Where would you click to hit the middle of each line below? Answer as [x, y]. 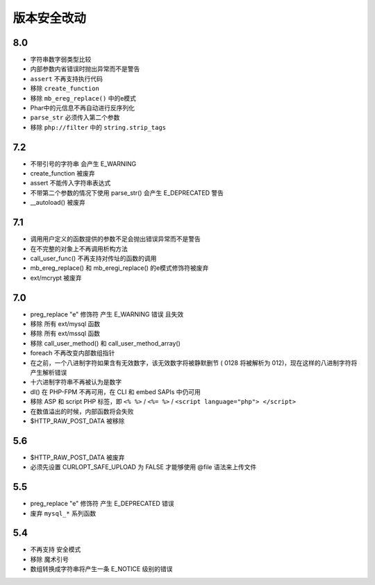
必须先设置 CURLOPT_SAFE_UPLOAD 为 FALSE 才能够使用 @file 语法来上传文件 [143, 467]
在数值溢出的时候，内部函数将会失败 [82, 411]
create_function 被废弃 [62, 173]
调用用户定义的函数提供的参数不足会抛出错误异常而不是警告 [115, 239]
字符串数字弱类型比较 [61, 60]
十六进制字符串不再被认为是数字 [76, 382]
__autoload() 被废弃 [58, 203]
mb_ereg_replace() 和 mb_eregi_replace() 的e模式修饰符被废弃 [119, 268]
